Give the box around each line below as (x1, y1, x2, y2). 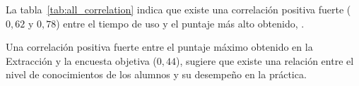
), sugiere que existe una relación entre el (176, 53, 354, 68)
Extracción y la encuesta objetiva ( (6, 53, 157, 68)
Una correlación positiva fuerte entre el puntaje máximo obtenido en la (6, 39, 313, 54)
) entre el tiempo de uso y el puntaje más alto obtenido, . (56, 16, 305, 30)
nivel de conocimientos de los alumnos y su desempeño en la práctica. (6, 67, 307, 82)
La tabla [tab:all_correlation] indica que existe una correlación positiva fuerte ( (6, 2, 351, 16)
